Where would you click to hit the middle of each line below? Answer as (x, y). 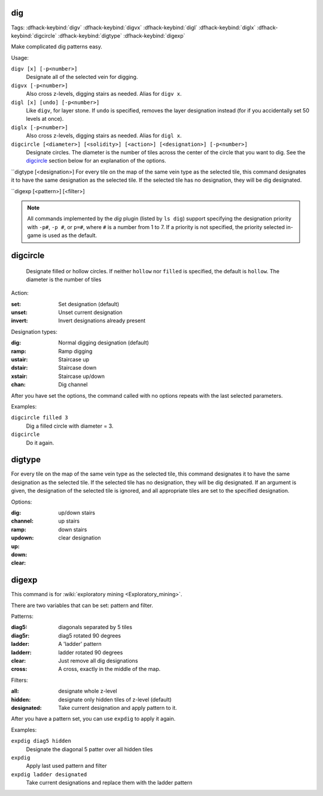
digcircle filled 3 (39, 418)
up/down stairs (77, 513)
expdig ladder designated (49, 774)
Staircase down (77, 368)
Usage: (20, 57)
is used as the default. (70, 236)
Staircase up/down (81, 376)
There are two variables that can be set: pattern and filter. (82, 605)
